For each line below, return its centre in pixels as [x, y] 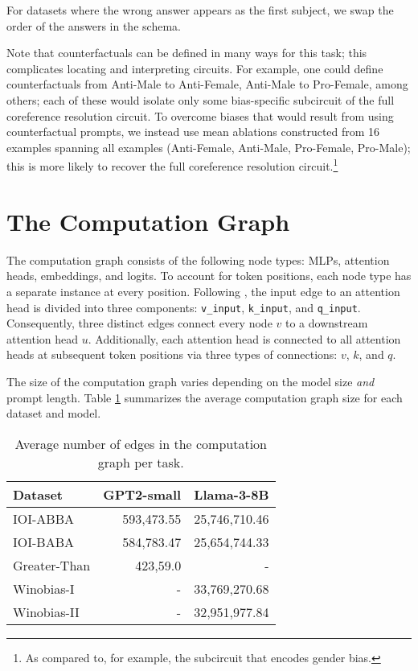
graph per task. [141, 462]
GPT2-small [142, 494]
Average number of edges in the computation [141, 443]
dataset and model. [54, 413]
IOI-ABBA [43, 518]
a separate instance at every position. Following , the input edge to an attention [203, 291]
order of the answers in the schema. [94, 25]
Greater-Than [52, 565]
